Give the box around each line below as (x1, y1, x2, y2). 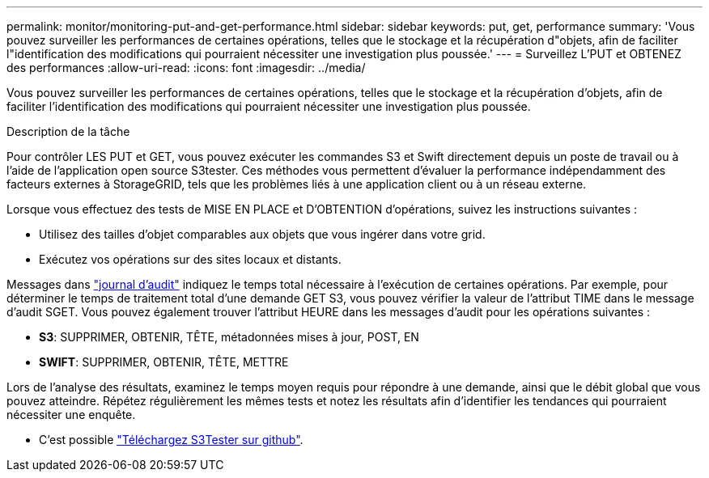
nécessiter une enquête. (6, 408, 136, 421)
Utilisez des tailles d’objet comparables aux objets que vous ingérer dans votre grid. (39, 227, 486, 241)
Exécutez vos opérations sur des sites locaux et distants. (39, 252, 342, 266)
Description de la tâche (6, 125, 130, 138)
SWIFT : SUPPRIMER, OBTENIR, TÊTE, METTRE (39, 355, 289, 369)
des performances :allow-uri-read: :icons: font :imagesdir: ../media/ (6, 61, 366, 74)
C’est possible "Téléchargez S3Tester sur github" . (39, 433, 304, 446)
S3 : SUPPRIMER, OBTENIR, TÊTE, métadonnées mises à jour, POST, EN (39, 330, 419, 344)
